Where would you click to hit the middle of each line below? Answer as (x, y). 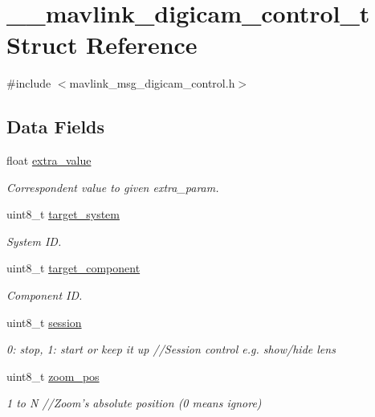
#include (29, 83)
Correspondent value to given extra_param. (113, 187)
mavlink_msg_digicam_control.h (152, 83)
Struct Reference (102, 45)
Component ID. (45, 295)
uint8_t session (44, 322)
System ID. (34, 241)
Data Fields (56, 127)
